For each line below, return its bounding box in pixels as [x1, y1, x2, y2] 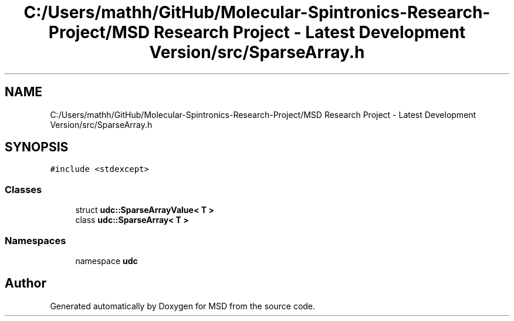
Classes [5, 183, 42, 195]
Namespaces [5, 234, 66, 246]
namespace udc [75, 255, 138, 266]
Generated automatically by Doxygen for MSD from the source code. [50, 300, 316, 311]
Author [5, 276, 46, 291]
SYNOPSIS [5, 140, 69, 155]
